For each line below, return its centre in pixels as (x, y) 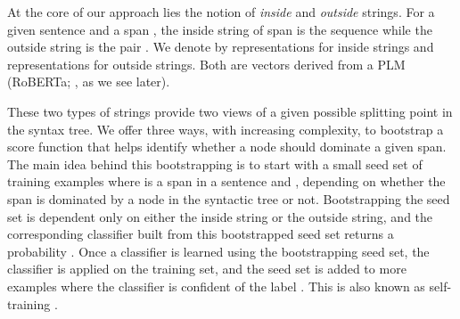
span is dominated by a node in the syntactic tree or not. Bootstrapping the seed (229, 198)
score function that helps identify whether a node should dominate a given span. (227, 147)
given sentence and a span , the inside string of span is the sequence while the (220, 29)
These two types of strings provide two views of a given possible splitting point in (230, 111)
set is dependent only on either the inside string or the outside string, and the (220, 216)
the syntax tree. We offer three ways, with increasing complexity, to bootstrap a (226, 129)
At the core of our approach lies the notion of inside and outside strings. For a (221, 12)
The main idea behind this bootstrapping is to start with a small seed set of (215, 164)
